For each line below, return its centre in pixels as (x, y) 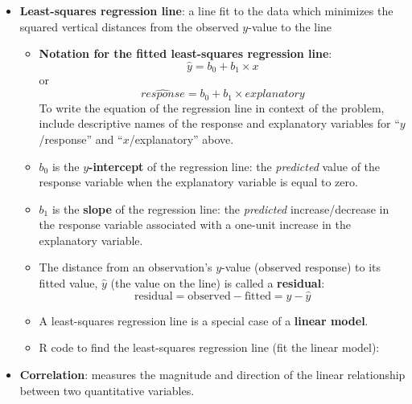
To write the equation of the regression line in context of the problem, (212, 107)
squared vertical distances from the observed (129, 26)
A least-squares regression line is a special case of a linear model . (204, 320)
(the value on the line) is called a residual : (218, 283)
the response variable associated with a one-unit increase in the (195, 224)
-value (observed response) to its (301, 267)
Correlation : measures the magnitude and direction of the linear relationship (212, 375)
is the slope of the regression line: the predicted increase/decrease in (220, 208)
